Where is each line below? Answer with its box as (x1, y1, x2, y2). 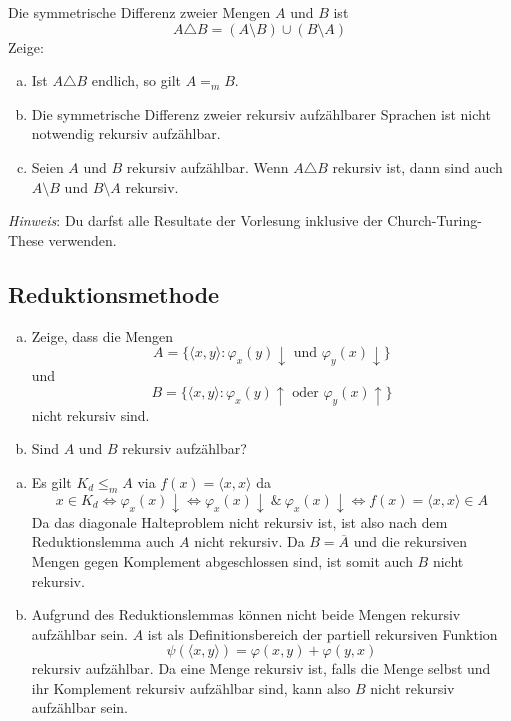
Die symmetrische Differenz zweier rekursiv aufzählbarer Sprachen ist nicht (31, 103, 491, 124)
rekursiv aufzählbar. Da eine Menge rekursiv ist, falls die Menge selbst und (31, 658, 491, 679)
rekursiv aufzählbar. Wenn (126, 156, 289, 177)
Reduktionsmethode (8, 278, 220, 309)
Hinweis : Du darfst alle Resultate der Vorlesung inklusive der (8, 210, 383, 231)
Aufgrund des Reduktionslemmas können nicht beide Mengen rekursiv (31, 604, 461, 625)
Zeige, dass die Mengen (31, 325, 174, 346)
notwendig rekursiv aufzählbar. (31, 123, 221, 144)
